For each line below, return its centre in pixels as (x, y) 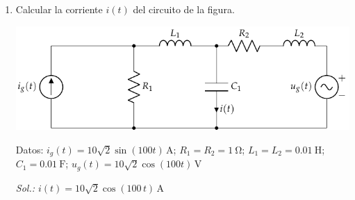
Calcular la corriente (59, 9)
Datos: (30, 149)
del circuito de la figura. (184, 9)
